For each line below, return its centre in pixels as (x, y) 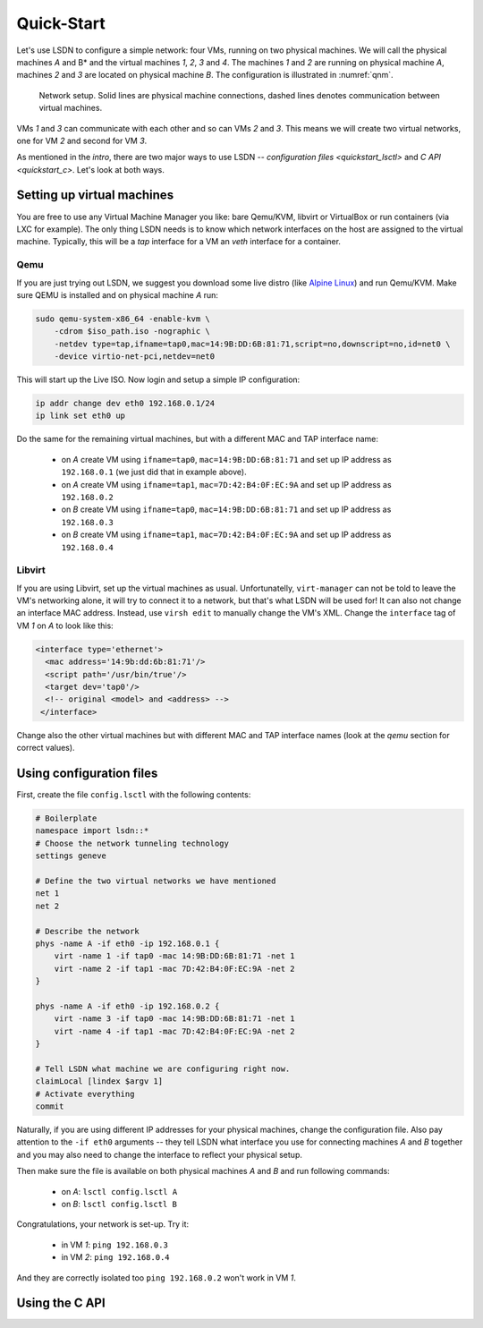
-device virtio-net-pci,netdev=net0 (134, 357)
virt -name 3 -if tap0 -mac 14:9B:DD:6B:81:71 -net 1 (174, 1019)
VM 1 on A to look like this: (65, 626)
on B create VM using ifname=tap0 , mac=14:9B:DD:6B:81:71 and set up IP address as (226, 509)
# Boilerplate (66, 818)
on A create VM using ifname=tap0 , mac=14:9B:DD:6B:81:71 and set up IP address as (227, 459)
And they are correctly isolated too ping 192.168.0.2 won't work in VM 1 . (157, 1277)
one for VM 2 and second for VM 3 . (82, 140)
